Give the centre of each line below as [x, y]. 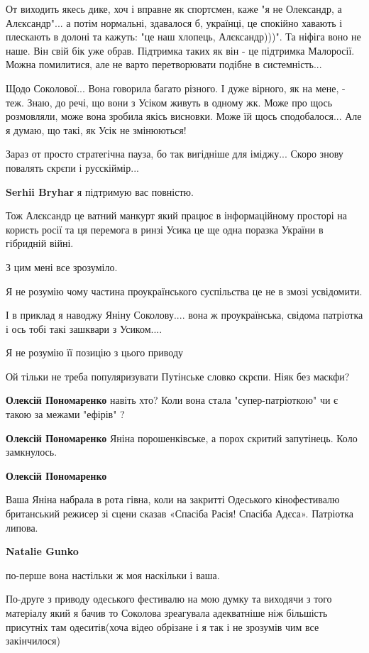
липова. [22, 527]
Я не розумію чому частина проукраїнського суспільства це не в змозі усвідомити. [184, 291]
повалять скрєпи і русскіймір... [72, 167]
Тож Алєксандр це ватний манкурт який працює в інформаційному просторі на [177, 215]
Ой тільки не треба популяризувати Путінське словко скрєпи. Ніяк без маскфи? [178, 376]
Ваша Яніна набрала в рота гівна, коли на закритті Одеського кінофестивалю [173, 499]
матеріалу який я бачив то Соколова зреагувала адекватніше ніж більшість [167, 613]
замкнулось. [32, 452]
